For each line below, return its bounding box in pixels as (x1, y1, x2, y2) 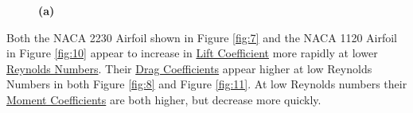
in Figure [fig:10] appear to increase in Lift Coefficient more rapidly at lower (6, 45, 378, 61)
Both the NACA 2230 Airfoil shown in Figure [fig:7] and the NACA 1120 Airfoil (6, 29, 398, 45)
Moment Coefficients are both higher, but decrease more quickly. (6, 91, 321, 107)
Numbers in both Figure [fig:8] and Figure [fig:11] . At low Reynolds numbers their (6, 76, 407, 92)
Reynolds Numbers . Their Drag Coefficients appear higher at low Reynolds (6, 60, 372, 76)
